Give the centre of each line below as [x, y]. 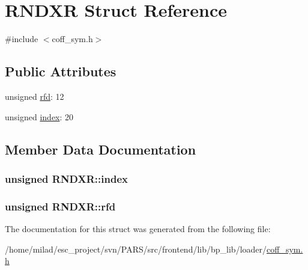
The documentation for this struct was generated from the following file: [138, 228]
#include [22, 39]
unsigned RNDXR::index [66, 178]
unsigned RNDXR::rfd [60, 206]
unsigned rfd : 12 [35, 96]
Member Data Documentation [101, 149]
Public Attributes [61, 71]
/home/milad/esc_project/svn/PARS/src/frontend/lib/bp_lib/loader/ [136, 249]
